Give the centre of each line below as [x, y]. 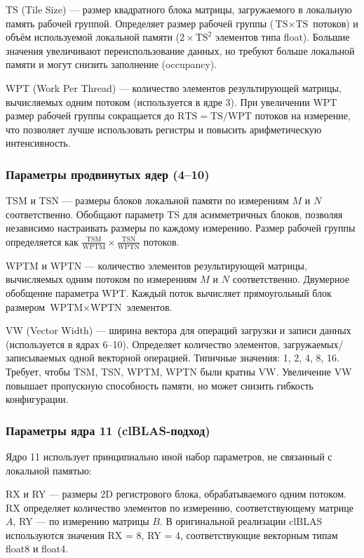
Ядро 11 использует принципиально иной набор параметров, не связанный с [169, 456]
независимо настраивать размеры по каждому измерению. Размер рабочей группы [181, 228]
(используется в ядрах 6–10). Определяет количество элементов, [143, 344]
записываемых [36, 358]
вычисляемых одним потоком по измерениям [101, 279]
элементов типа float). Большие [282, 37]
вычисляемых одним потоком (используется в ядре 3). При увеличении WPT [171, 101]
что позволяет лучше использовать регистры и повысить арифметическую [164, 129]
